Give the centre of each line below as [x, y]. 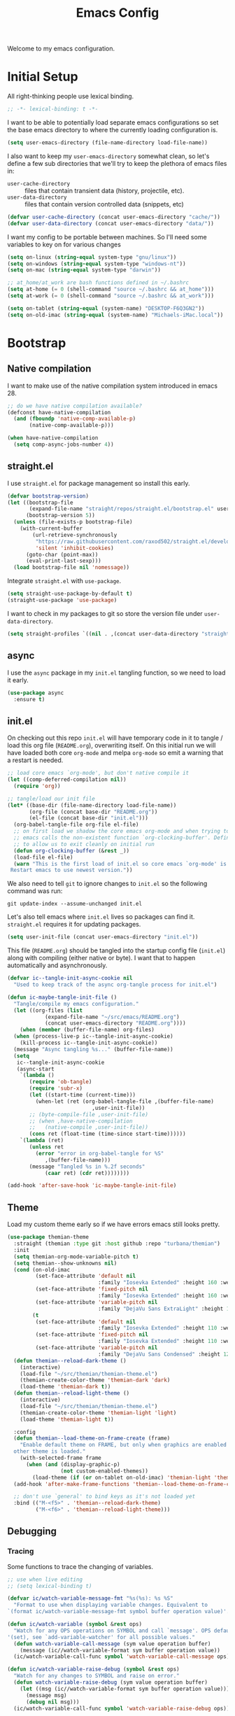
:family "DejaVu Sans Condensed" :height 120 [165, 1354]
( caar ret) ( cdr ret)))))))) [87, 1173]
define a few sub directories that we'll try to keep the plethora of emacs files [117, 163]
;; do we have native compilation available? [74, 406]
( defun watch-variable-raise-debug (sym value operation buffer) [111, 1682]
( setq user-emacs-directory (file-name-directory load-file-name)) [108, 143]
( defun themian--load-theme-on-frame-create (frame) [92, 1439]
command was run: [35, 891]
